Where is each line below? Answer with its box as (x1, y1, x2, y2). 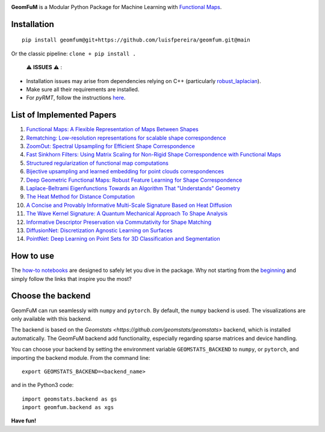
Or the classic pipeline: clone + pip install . (11, 50, 137, 57)
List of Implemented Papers (11, 110, 117, 120)
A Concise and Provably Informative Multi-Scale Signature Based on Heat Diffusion (26, 202, 232, 209)
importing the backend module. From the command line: (11, 354, 150, 361)
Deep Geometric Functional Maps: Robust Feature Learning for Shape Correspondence (26, 176, 243, 184)
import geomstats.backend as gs (22, 395, 117, 403)
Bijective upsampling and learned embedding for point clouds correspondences (26, 168, 224, 175)
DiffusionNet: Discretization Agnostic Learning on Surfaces (26, 226, 173, 234)
